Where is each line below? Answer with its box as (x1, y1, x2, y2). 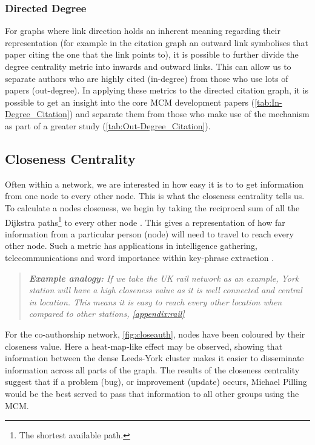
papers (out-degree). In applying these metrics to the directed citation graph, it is (5, 84, 309, 97)
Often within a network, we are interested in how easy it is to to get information (5, 177, 304, 190)
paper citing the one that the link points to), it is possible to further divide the (5, 48, 299, 61)
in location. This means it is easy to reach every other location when (28, 295, 282, 308)
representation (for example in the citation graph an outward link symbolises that (5, 36, 309, 49)
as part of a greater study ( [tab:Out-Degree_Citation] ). (5, 119, 211, 132)
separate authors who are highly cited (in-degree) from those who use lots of (5, 72, 288, 84)
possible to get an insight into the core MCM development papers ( (5, 95, 255, 108)
